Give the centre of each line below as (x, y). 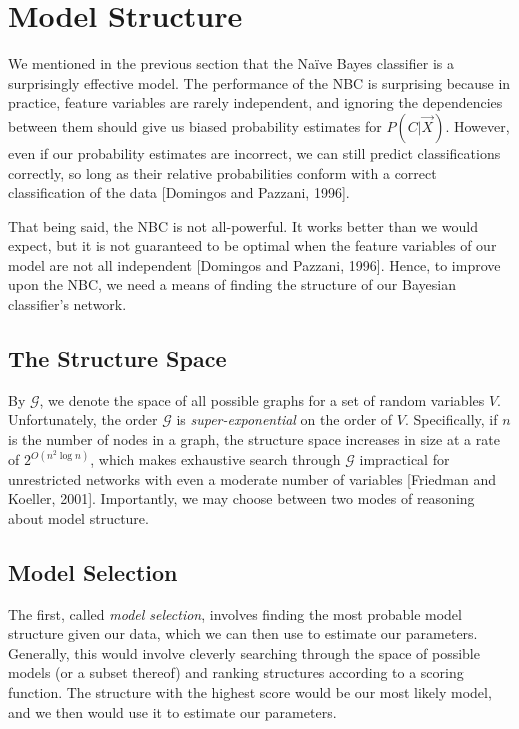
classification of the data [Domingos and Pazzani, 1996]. (179, 192)
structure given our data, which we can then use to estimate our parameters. (243, 633)
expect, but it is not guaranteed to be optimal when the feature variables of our (252, 245)
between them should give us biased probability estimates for (195, 125)
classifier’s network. (67, 304)
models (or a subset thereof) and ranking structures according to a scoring (236, 672)
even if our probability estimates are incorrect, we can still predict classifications (254, 152)
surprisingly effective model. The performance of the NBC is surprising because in (259, 82)
